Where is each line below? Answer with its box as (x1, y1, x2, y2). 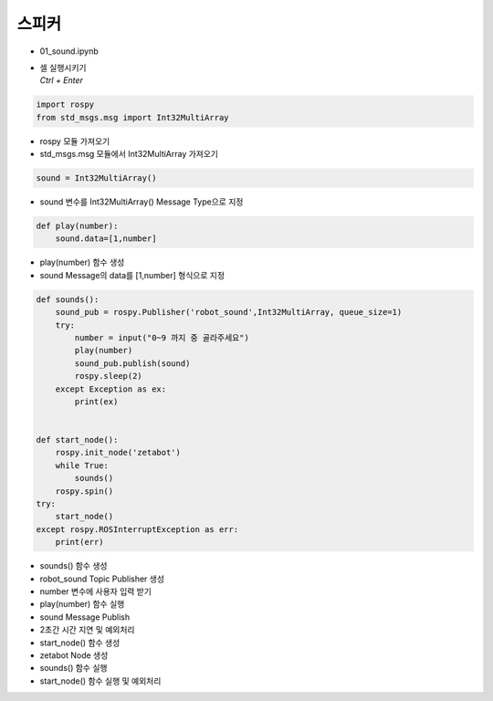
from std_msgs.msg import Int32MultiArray (36, 112, 229, 122)
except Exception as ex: (55, 383, 167, 394)
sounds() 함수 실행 (39, 663, 108, 674)
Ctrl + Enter (39, 75, 84, 86)
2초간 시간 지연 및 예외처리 (39, 624, 135, 635)
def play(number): (36, 221, 119, 232)
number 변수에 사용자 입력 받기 (39, 585, 152, 597)
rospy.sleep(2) (74, 371, 143, 382)
